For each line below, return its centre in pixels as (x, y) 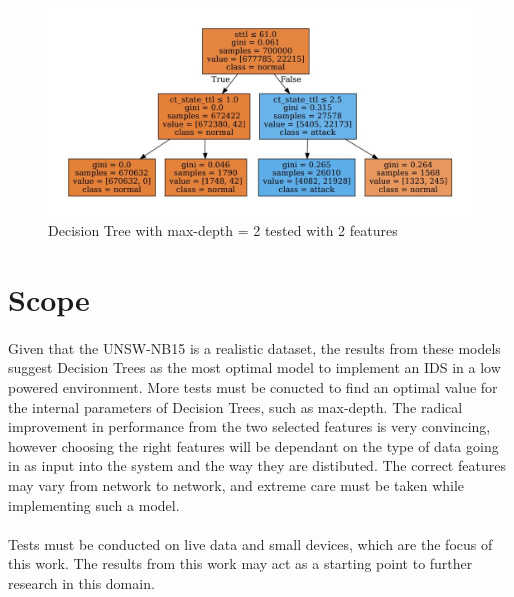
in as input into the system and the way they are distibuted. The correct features (257, 465)
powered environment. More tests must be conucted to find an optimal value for (253, 387)
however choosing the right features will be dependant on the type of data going (253, 445)
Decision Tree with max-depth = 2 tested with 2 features (223, 230)
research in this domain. (81, 582)
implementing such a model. (94, 504)
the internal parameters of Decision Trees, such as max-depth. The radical (235, 406)
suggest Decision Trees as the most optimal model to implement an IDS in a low (254, 367)
